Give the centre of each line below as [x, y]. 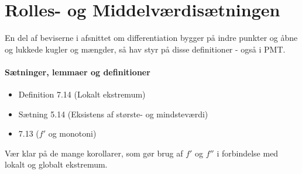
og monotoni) [72, 133]
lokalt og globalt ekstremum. [56, 164]
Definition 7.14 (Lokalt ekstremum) [82, 94]
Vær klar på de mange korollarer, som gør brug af [94, 153]
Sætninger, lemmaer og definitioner [78, 72]
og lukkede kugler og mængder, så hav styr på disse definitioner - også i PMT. [145, 49]
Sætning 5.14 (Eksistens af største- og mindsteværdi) [113, 114]
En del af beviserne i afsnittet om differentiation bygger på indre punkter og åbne [151, 38]
